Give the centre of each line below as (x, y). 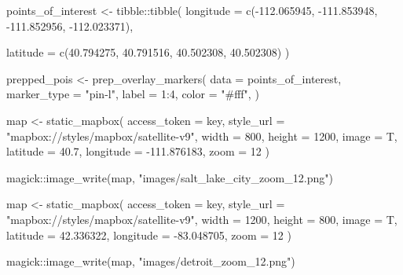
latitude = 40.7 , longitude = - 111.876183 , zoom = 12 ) (138, 151)
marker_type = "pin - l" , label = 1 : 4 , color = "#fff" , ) (133, 94)
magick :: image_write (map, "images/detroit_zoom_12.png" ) (151, 261)
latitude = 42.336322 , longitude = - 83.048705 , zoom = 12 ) (149, 235)
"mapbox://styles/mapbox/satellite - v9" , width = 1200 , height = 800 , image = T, (202, 219)
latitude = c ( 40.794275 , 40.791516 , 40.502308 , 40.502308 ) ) (148, 52)
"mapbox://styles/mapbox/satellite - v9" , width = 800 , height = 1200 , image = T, (202, 136)
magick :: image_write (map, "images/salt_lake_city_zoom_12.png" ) (170, 177)
